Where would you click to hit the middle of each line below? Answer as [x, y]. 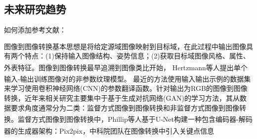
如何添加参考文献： [35, 30]
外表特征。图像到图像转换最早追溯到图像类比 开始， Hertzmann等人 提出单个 [126, 67]
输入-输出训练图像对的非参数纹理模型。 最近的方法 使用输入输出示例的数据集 [128, 78]
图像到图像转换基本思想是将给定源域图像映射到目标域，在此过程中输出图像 [125, 46]
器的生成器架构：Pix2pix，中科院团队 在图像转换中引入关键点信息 [109, 130]
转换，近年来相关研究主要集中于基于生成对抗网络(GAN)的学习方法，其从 [122, 98]
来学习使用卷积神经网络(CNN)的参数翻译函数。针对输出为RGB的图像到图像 [126, 88]
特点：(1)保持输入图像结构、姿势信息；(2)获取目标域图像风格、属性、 [137, 56]
